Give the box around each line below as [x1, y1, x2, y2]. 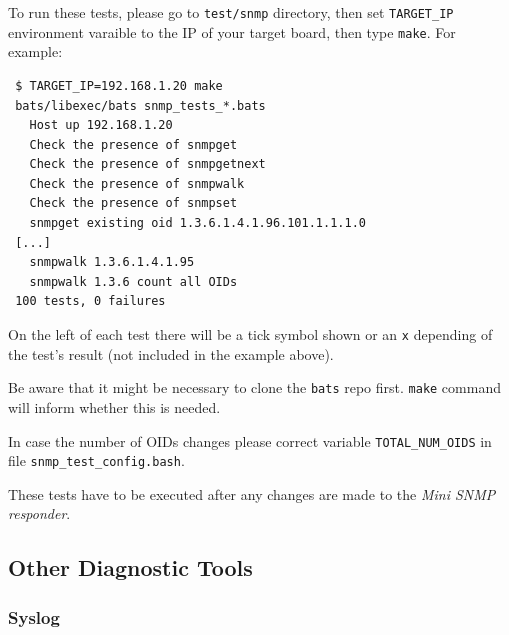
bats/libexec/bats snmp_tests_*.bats [15, 98, 266, 113]
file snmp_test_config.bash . [8, 450, 185, 471]
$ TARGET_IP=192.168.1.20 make [15, 78, 223, 93]
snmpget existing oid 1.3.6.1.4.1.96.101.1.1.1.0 [29, 216, 366, 231]
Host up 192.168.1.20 [29, 118, 173, 133]
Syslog [8, 604, 60, 629]
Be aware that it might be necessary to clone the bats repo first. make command [8, 377, 501, 398]
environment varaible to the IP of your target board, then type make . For [8, 21, 456, 42]
